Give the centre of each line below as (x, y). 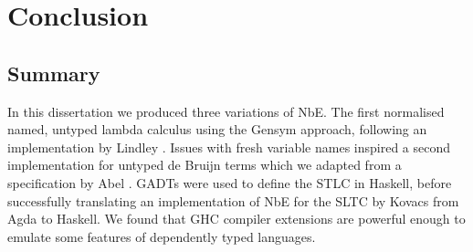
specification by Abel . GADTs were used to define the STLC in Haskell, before (230, 182)
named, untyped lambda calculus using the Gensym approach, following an (217, 129)
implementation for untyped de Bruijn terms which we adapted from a (205, 165)
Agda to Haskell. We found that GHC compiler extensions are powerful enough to (236, 219)
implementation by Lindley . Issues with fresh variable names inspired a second (229, 147)
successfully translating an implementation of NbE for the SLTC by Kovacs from (233, 200)
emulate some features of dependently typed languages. (162, 236)
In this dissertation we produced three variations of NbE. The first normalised (226, 111)
